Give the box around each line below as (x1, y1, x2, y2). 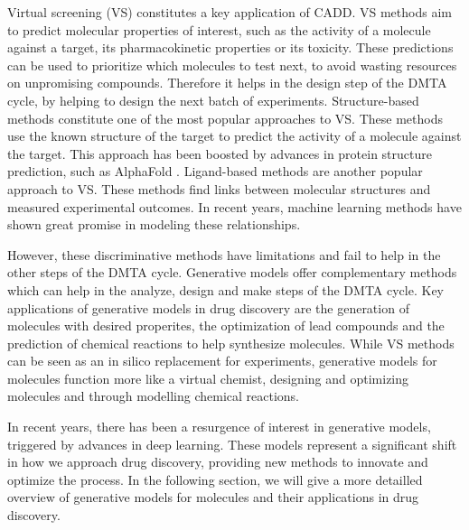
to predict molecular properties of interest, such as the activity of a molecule (7, 20, 431, 39)
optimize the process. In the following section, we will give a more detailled (7, 470, 423, 488)
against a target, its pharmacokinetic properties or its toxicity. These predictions (7, 38, 454, 57)
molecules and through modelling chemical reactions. (7, 386, 300, 405)
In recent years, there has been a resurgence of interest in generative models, (7, 417, 431, 436)
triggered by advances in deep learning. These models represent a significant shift (7, 434, 457, 453)
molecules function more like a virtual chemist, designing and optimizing (7, 368, 409, 387)
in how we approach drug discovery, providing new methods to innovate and (7, 452, 428, 471)
